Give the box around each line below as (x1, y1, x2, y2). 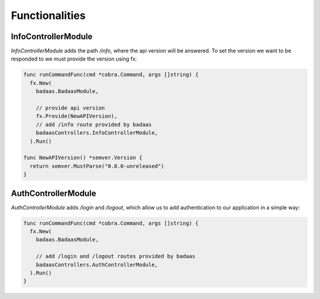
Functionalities (11, 9, 86, 22)
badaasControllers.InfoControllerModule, (36, 129, 158, 136)
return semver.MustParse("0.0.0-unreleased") (30, 163, 164, 169)
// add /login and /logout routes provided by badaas (36, 253, 196, 260)
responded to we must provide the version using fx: (11, 55, 137, 62)
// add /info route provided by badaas (36, 121, 152, 128)
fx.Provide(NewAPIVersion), (36, 113, 118, 120)
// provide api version (36, 104, 105, 111)
